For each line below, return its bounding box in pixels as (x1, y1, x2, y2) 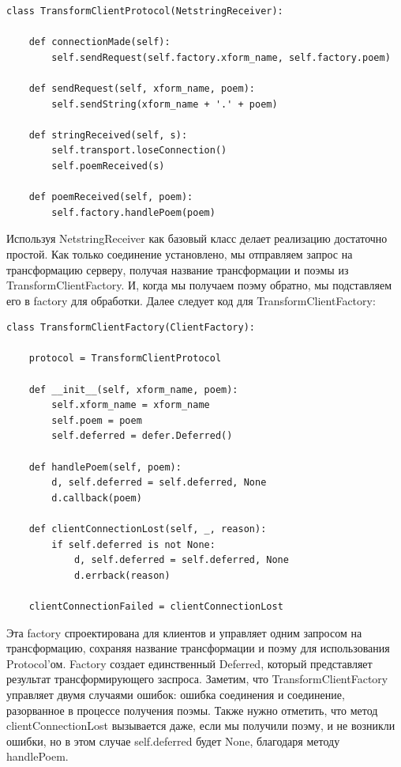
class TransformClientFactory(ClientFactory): (6, 322, 255, 334)
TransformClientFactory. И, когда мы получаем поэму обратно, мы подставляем (6, 277, 392, 293)
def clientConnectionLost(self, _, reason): (28, 523, 267, 535)
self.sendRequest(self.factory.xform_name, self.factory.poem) (51, 51, 391, 63)
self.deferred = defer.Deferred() (51, 430, 233, 442)
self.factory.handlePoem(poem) (51, 206, 215, 218)
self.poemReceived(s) (51, 160, 165, 172)
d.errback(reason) (73, 569, 171, 581)
